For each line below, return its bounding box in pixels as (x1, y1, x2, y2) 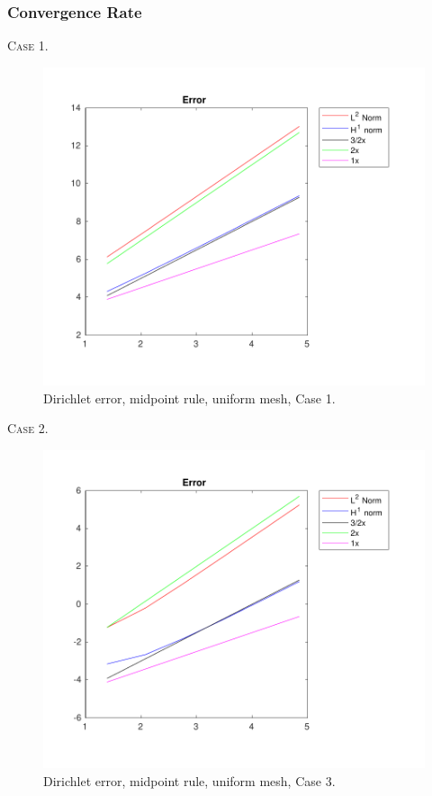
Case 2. (7, 419, 49, 438)
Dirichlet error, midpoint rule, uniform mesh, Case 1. (43, 388, 336, 407)
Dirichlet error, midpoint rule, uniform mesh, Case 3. (43, 771, 336, 790)
